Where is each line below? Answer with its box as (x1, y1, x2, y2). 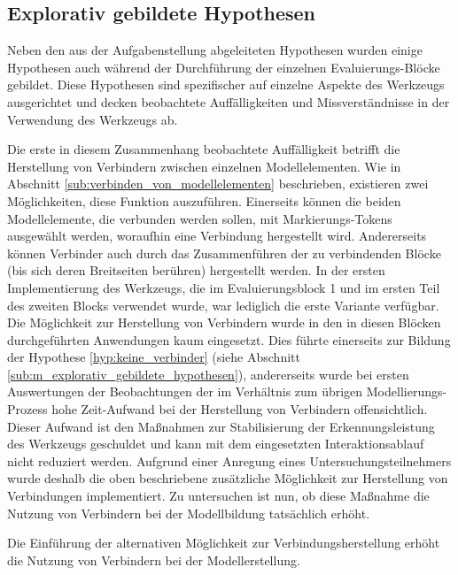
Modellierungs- (366, 382, 447, 401)
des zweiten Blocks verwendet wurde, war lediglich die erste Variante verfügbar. (7, 295, 439, 314)
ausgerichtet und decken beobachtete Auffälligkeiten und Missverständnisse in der (7, 92, 450, 111)
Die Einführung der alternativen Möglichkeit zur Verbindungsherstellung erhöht (7, 533, 440, 552)
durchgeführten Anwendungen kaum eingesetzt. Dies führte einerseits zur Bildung (7, 330, 451, 349)
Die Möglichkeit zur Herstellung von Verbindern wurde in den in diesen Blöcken (7, 313, 441, 332)
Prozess (7, 400, 48, 418)
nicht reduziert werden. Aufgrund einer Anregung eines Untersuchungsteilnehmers (7, 451, 452, 470)
